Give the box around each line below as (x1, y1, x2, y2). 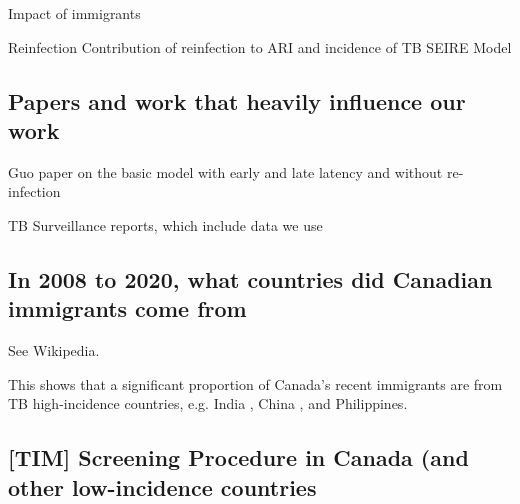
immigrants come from (8, 293, 247, 324)
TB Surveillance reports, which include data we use (8, 214, 323, 235)
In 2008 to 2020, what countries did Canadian (8, 263, 493, 294)
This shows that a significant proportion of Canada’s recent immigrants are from (8, 373, 503, 394)
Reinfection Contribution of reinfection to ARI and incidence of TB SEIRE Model (8, 36, 512, 57)
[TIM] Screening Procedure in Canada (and (8, 442, 469, 473)
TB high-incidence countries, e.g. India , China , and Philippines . (8, 393, 408, 414)
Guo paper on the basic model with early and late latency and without (8, 161, 443, 182)
